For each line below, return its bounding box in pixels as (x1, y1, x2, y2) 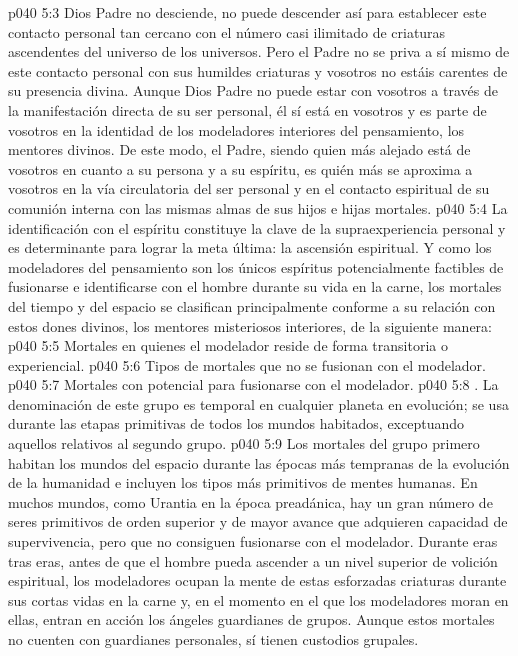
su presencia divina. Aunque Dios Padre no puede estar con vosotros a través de (8, 80, 498, 101)
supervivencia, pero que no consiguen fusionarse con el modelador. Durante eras (8, 531, 498, 552)
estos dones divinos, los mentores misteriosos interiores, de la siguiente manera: (8, 315, 492, 336)
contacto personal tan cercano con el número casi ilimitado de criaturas (8, 21, 446, 42)
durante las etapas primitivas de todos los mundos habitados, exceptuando (8, 413, 465, 434)
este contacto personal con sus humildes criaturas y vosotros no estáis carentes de (8, 60, 508, 81)
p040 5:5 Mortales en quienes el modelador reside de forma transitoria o (8, 335, 448, 356)
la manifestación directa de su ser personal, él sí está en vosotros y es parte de (8, 99, 487, 120)
